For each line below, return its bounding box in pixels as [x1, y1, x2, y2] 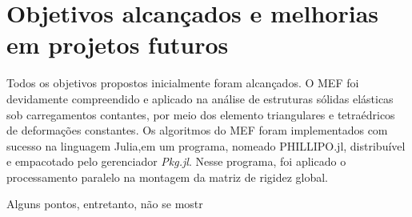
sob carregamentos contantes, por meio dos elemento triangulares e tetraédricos [6, 106, 395, 123]
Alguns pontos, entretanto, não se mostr [6, 195, 203, 212]
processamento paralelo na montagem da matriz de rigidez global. [6, 168, 329, 185]
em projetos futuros [6, 28, 229, 61]
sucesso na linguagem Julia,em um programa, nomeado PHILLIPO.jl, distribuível [6, 137, 406, 154]
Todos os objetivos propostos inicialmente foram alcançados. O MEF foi [6, 74, 359, 91]
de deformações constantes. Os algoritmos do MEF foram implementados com [6, 122, 388, 139]
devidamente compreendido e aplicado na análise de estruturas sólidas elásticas [6, 90, 394, 106]
